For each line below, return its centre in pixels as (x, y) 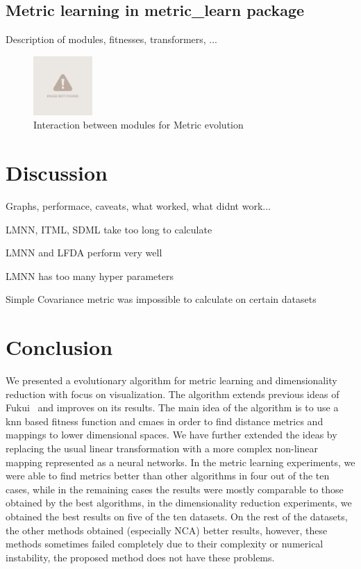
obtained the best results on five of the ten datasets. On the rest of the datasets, (177, 516)
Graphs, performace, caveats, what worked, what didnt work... (138, 205)
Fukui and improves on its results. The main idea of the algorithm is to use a (172, 407)
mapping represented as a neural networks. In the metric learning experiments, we (180, 462)
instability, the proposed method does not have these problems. (140, 557)
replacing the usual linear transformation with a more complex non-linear (162, 448)
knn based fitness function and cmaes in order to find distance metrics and (165, 421)
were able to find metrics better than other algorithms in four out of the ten (168, 476)
